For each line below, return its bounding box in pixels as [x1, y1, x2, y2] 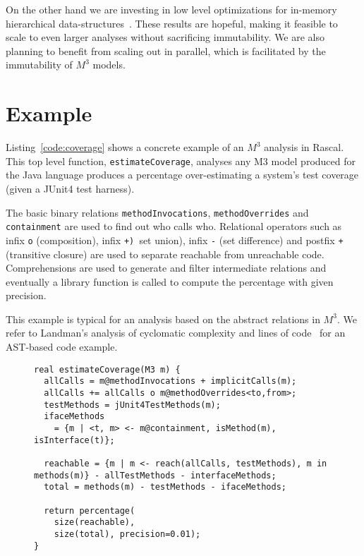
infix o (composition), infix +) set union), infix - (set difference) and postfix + [6, 232, 344, 247]
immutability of [6, 57, 73, 72]
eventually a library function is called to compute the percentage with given [6, 274, 334, 289]
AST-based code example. [6, 339, 118, 354]
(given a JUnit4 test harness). [6, 181, 135, 195]
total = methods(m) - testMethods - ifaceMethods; [44, 482, 286, 492]
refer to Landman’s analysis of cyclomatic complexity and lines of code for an [6, 325, 346, 340]
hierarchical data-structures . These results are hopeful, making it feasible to [6, 16, 338, 30]
